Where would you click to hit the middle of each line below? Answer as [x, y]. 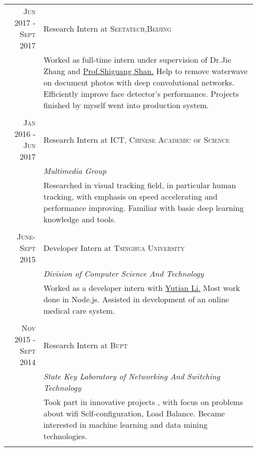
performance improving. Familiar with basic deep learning [143, 208]
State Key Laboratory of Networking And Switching [131, 376]
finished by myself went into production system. [126, 105]
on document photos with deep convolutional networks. [139, 82]
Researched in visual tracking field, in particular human [140, 185]
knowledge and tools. [80, 219]
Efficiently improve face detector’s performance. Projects [141, 94]
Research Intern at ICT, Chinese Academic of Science [136, 139]
